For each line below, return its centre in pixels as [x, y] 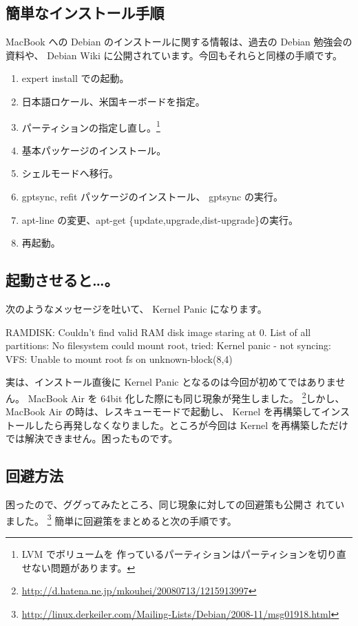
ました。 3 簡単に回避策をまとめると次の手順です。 [121, 519]
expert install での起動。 [75, 78]
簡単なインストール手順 [85, 13]
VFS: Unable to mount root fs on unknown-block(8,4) [119, 358]
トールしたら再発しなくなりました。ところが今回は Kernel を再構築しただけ [177, 425]
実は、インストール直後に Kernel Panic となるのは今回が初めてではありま [171, 382]
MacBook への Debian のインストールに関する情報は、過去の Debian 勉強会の [179, 42]
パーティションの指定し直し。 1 [91, 126]
